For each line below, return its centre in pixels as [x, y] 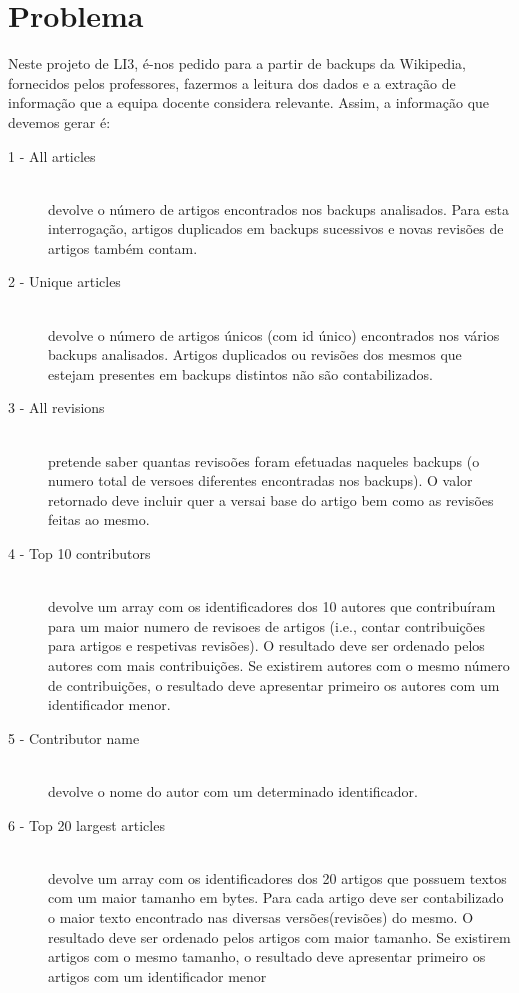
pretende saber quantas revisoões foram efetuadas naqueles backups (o [264, 460]
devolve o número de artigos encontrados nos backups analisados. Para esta [278, 208]
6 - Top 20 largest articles [86, 824]
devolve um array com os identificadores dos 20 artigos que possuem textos [277, 877]
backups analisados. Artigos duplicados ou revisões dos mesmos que [255, 354]
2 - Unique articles [64, 281]
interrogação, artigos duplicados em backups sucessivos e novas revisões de [276, 228]
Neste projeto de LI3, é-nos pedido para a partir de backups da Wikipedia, [237, 63]
